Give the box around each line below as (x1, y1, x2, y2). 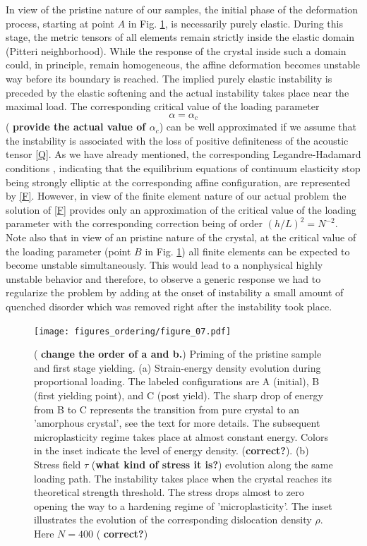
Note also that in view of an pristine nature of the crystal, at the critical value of (6, 229, 356, 244)
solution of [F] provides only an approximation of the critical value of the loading (6, 202, 356, 217)
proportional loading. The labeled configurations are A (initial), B (34, 374, 320, 389)
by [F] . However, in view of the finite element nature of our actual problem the (6, 188, 347, 203)
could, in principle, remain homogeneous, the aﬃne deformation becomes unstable (6, 57, 361, 72)
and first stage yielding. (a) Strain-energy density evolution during (34, 360, 321, 375)
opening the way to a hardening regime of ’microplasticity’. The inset (34, 498, 332, 513)
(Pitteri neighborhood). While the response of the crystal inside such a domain (6, 43, 347, 58)
